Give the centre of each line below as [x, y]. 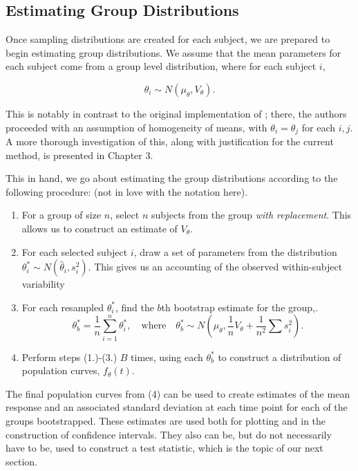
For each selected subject [75, 251]
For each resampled [63, 307]
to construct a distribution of [280, 357]
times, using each [167, 357]
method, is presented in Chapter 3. [79, 155]
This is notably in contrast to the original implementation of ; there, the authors [176, 113]
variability [43, 284]
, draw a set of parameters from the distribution [235, 251]
